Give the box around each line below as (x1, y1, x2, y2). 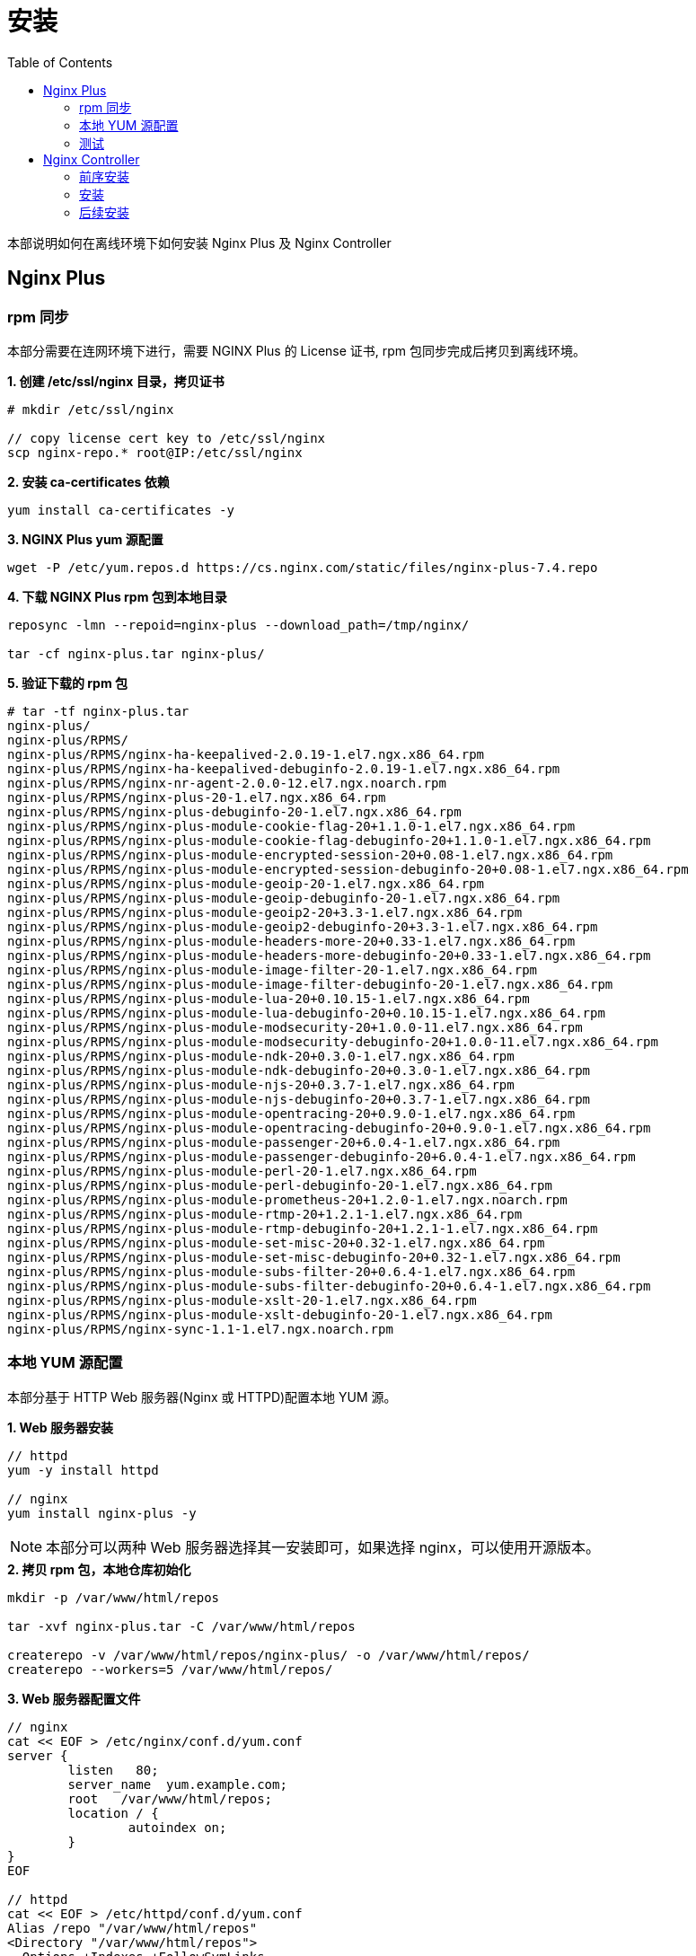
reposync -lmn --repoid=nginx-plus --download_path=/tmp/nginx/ (7, 617, 470, 632)
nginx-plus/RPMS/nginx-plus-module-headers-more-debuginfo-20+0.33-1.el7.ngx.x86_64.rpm (7, 947, 651, 963)
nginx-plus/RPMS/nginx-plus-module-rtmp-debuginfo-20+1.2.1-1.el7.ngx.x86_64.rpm (7, 1220, 598, 1236)
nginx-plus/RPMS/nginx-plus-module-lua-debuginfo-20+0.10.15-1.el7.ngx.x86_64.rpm (7, 1005, 605, 1020)
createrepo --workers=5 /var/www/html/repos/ (7, 1661, 333, 1677)
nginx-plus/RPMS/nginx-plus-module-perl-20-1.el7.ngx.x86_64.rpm (7, 1163, 477, 1178)
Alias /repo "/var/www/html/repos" (7, 1920, 258, 1935)
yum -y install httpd (7, 1462, 159, 1477)
